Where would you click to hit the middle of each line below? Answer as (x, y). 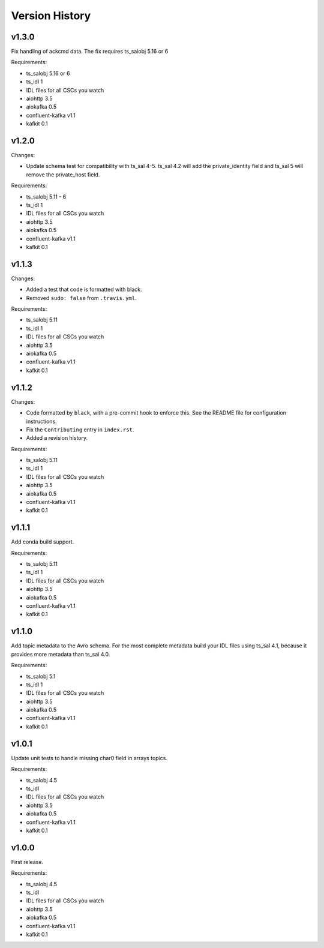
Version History (51, 16)
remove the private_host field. (63, 175)
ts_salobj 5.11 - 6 (46, 196)
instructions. (41, 421)
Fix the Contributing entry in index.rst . (80, 430)
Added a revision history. (57, 438)
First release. (27, 862)
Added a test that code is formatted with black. (84, 289)
